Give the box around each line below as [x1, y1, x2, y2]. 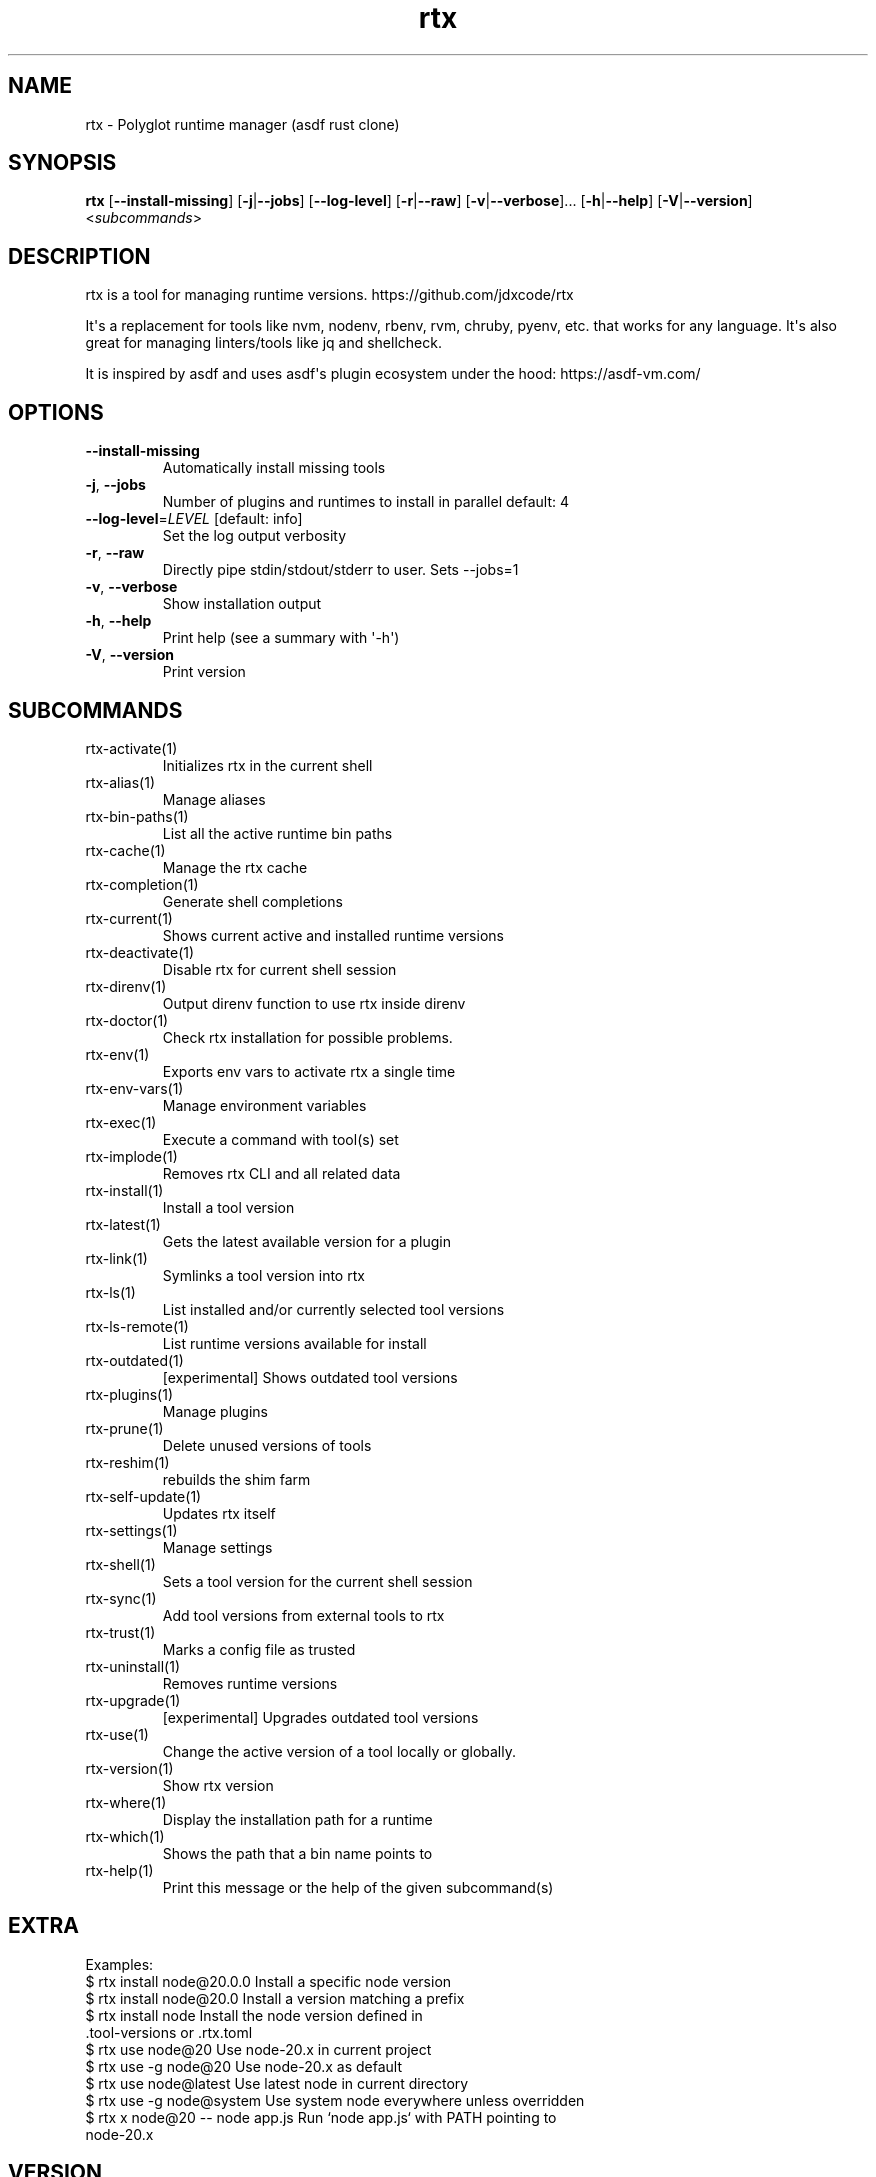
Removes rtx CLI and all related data [162, 1164, 401, 1182]
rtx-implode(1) [85, 1147, 178, 1165]
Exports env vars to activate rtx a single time [162, 1062, 456, 1080]
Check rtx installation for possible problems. [162, 1028, 453, 1046]
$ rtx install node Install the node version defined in [85, 2006, 423, 2024]
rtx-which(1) [85, 1827, 165, 1845]
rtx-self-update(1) [85, 1487, 202, 1505]
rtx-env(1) [85, 1045, 150, 1063]
